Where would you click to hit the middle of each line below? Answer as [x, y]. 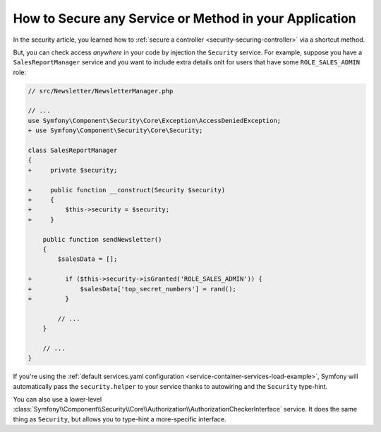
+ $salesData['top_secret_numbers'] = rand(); [132, 289]
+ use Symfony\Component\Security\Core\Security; [115, 130]
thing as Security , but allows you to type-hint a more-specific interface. [120, 419]
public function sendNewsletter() [102, 239]
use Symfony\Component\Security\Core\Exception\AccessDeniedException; [155, 121]
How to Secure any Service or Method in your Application [185, 18]
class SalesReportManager [73, 151]
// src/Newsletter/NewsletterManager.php [101, 91]
